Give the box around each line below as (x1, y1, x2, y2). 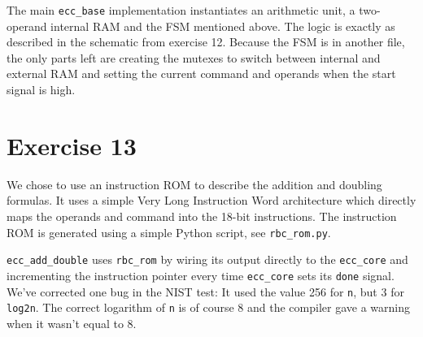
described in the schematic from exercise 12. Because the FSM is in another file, (7, 33, 405, 50)
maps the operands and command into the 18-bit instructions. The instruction (7, 207, 397, 224)
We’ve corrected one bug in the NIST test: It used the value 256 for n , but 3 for (7, 283, 404, 300)
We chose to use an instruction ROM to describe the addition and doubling (7, 175, 382, 192)
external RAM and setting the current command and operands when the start (7, 65, 396, 82)
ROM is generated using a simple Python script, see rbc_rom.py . (7, 223, 331, 240)
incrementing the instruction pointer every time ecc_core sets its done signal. (7, 266, 395, 283)
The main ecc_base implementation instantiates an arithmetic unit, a (7, 2, 355, 18)
